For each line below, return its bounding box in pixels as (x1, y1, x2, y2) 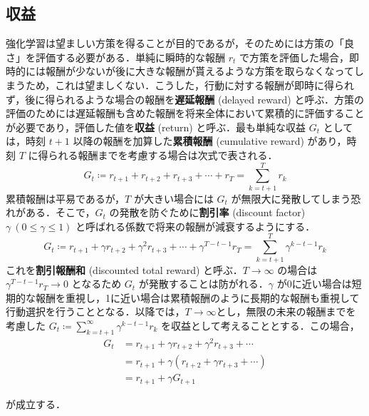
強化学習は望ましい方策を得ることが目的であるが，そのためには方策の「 (6, 36, 345, 51)
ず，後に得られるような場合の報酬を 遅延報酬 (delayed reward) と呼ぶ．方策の (6, 91, 365, 106)
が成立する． (6, 396, 66, 411)
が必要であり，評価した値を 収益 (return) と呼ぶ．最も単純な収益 (6, 119, 306, 134)
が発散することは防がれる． (138, 276, 269, 291)
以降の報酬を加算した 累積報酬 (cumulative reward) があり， (73, 133, 347, 148)
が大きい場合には (133, 191, 214, 206)
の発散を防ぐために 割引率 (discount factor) (109, 205, 306, 220)
